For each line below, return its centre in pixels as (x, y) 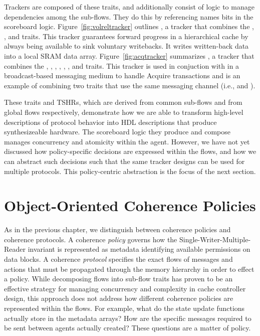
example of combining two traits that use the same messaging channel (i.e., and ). (130, 85)
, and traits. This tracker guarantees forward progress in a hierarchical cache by (126, 36)
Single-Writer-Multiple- (215, 239)
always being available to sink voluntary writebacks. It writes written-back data (126, 46)
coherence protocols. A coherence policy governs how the (91, 239)
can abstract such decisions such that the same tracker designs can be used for (124, 161)
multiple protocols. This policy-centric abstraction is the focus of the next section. (130, 171)
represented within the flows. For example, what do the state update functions (124, 308)
